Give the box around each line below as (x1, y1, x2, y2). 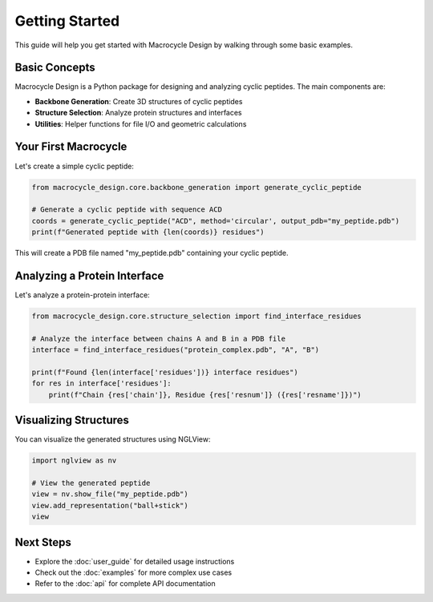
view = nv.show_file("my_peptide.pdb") (31, 490, 188, 499)
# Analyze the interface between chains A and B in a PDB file (31, 333, 286, 343)
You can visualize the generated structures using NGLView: (14, 434, 211, 444)
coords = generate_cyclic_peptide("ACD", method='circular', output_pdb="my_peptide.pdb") (31, 216, 400, 225)
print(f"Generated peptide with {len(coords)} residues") (31, 228, 265, 236)
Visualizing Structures (14, 414, 130, 427)
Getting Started (14, 12, 120, 30)
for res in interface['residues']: (31, 379, 172, 388)
